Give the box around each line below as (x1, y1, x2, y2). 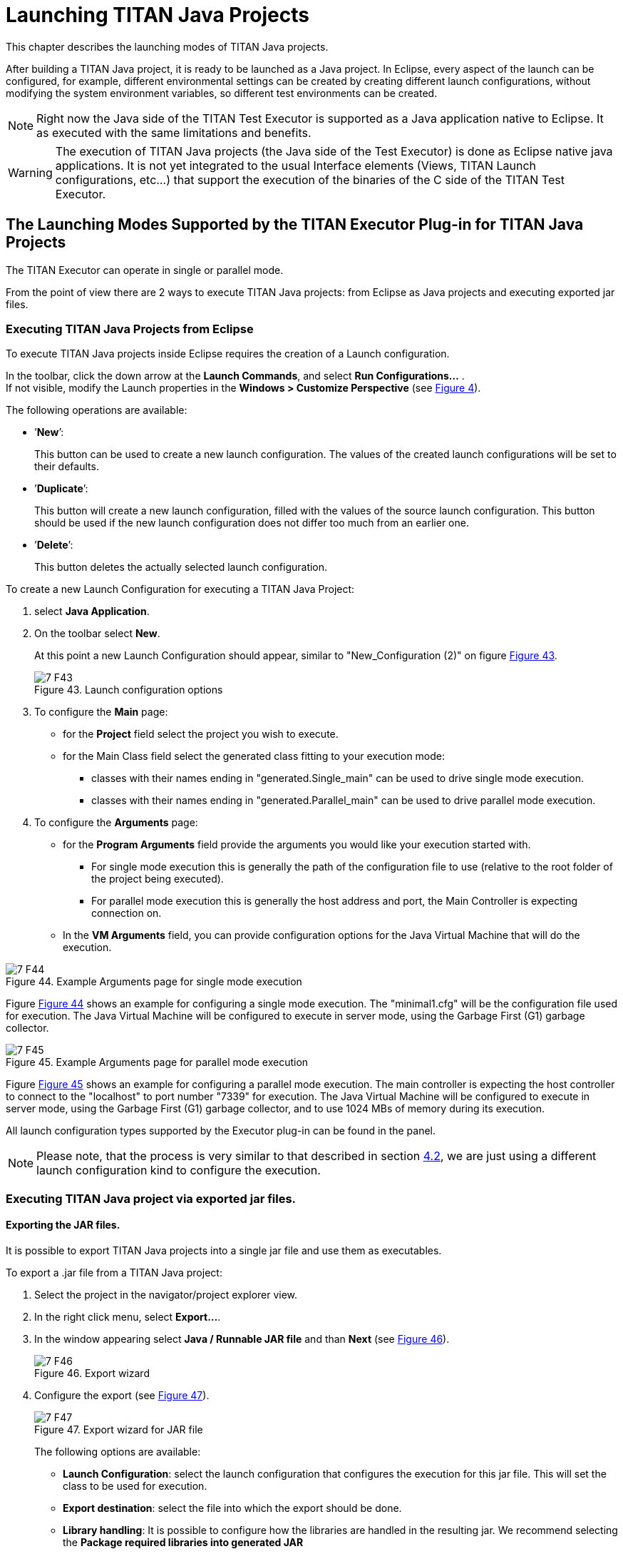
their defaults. (34, 460, 99, 473)
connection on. (91, 907, 162, 920)
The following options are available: (34, 1445, 201, 1458)
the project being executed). (91, 873, 224, 885)
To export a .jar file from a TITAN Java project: (6, 1266, 222, 1279)
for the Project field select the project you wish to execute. (63, 728, 339, 741)
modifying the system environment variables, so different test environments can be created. (6, 86, 438, 99)
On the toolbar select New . (34, 627, 160, 640)
